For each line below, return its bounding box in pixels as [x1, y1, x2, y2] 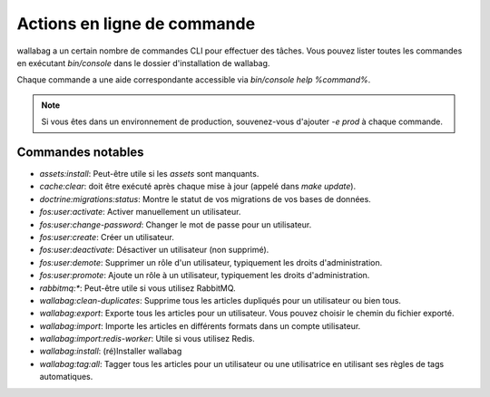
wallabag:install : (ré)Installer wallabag [39, 345, 182, 357]
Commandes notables [16, 144, 144, 160]
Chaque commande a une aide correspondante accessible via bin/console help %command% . [16, 74, 371, 85]
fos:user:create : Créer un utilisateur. [39, 231, 174, 242]
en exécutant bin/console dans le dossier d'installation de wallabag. [16, 57, 270, 68]
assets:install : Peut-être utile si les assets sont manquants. [39, 169, 260, 179]
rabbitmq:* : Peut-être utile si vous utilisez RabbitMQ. [39, 282, 236, 294]
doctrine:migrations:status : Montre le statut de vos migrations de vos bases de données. [39, 193, 371, 204]
